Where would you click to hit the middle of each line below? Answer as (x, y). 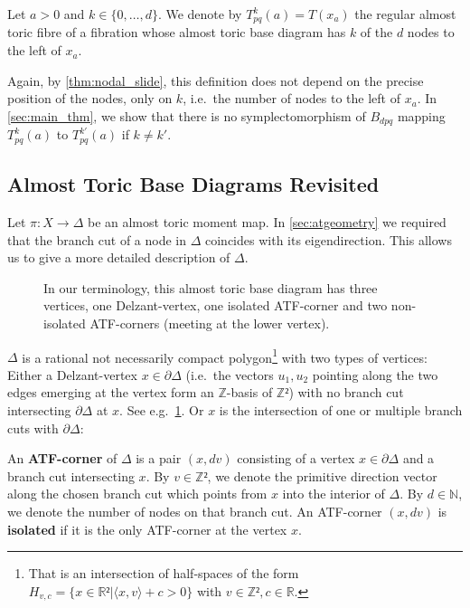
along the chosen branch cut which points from (137, 494)
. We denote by (200, 14)
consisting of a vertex (296, 458)
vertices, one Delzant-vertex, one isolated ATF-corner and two (216, 305)
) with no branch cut (346, 392)
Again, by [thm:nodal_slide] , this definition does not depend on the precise (216, 80)
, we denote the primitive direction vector (322, 475)
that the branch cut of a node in (97, 239)
